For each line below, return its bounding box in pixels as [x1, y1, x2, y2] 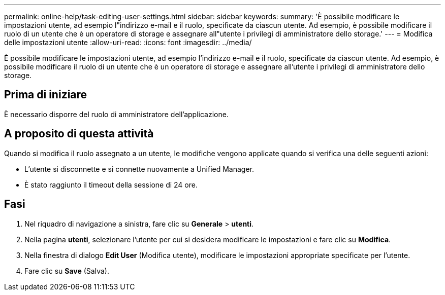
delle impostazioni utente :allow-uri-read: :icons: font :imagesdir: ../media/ [4, 38, 252, 47]
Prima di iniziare [4, 88, 87, 101]
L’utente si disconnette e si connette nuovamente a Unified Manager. [24, 164, 255, 173]
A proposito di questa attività [4, 127, 154, 140]
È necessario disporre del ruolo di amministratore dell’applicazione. [4, 109, 229, 119]
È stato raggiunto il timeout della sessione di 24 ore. [24, 180, 198, 189]
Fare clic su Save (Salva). [24, 266, 109, 275]
